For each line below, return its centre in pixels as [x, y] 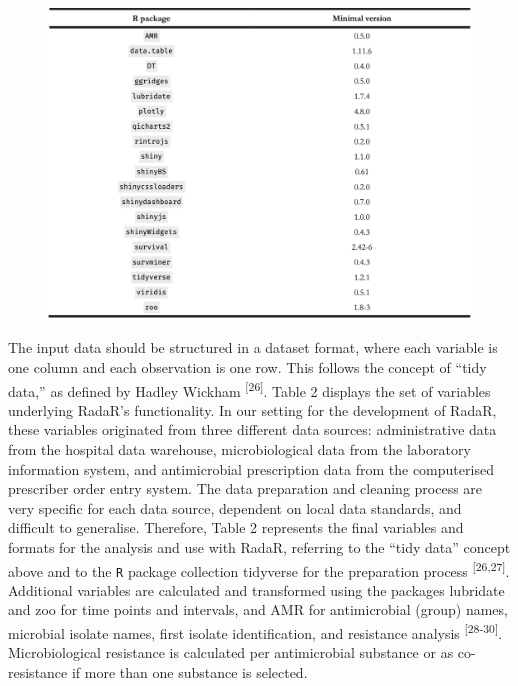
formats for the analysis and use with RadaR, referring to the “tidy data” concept [259, 546]
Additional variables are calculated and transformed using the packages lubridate [256, 589]
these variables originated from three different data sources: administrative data [252, 429]
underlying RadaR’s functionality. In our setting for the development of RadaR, [252, 409]
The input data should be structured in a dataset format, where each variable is [253, 347]
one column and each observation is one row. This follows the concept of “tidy [247, 366]
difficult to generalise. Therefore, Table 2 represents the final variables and [236, 527]
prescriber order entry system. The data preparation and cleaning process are [245, 488]
